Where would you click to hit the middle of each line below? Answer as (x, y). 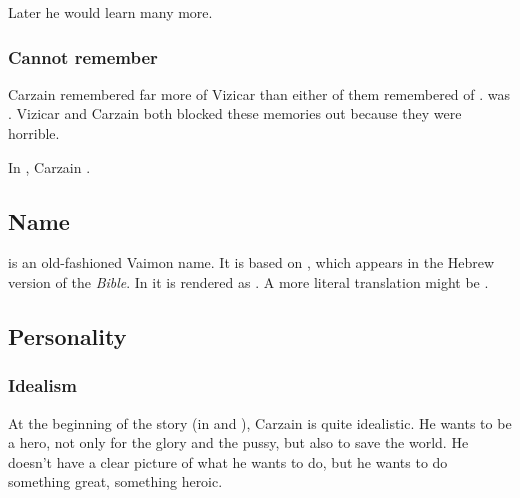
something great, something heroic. (115, 481)
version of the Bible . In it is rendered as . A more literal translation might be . (248, 281)
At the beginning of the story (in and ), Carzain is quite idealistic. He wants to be (260, 422)
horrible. (34, 133)
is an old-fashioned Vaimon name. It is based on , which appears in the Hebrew (251, 262)
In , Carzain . (49, 166)
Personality (67, 335)
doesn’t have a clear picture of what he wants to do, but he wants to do (228, 461)
